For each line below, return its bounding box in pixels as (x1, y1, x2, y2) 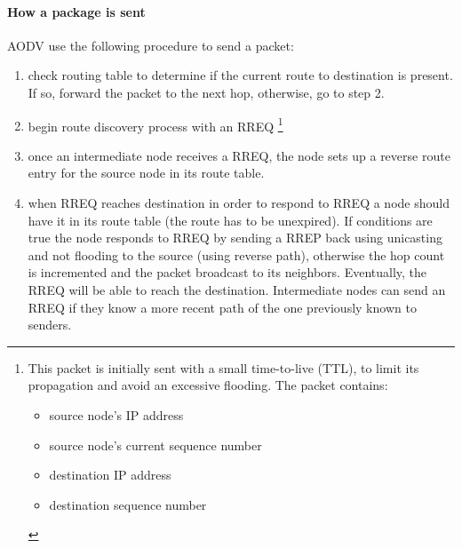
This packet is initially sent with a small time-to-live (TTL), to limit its (28, 358, 419, 377)
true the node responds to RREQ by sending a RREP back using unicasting (28, 228, 442, 247)
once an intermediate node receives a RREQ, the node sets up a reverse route (28, 146, 450, 164)
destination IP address (49, 465, 171, 484)
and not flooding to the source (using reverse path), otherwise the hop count (28, 245, 445, 264)
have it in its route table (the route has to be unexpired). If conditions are (28, 210, 433, 229)
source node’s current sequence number (49, 435, 262, 454)
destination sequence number (49, 495, 207, 513)
